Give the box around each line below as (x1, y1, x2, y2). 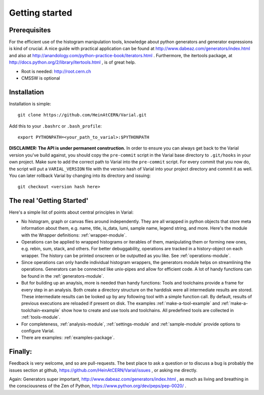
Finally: (9, 348, 32, 356)
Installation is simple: (9, 101, 51, 107)
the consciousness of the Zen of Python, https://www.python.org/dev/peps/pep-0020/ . (9, 383, 187, 389)
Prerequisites (9, 26, 51, 34)
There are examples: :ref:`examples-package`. (21, 335, 115, 341)
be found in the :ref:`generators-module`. (21, 273, 105, 279)
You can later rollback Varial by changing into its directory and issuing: (9, 173, 151, 178)
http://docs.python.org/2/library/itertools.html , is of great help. (9, 59, 136, 66)
